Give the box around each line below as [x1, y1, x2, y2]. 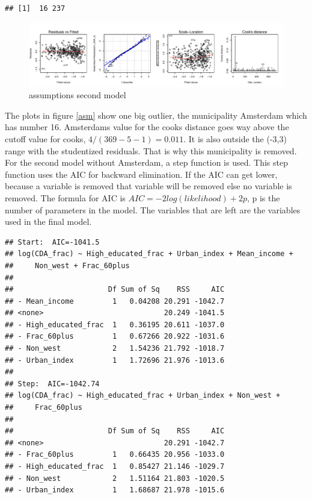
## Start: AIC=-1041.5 [5, 237, 100, 246]
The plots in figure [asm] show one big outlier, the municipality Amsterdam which [5, 108, 307, 121]
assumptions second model [29, 89, 126, 101]
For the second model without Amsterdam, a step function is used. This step [5, 156, 288, 169]
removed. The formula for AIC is [5, 191, 126, 204]
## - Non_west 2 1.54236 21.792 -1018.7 [5, 344, 225, 353]
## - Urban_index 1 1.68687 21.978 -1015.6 [5, 486, 225, 495]
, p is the [246, 191, 280, 204]
